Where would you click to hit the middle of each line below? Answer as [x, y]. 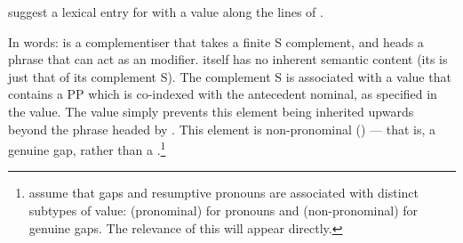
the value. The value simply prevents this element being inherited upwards [211, 111]
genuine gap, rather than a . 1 [87, 148]
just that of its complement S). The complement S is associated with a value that [230, 76]
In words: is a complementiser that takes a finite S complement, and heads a [216, 41]
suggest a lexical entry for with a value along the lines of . [166, 12]
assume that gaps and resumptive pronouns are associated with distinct [224, 193]
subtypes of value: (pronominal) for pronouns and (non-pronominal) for [224, 210]
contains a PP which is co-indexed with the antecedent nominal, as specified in [223, 94]
